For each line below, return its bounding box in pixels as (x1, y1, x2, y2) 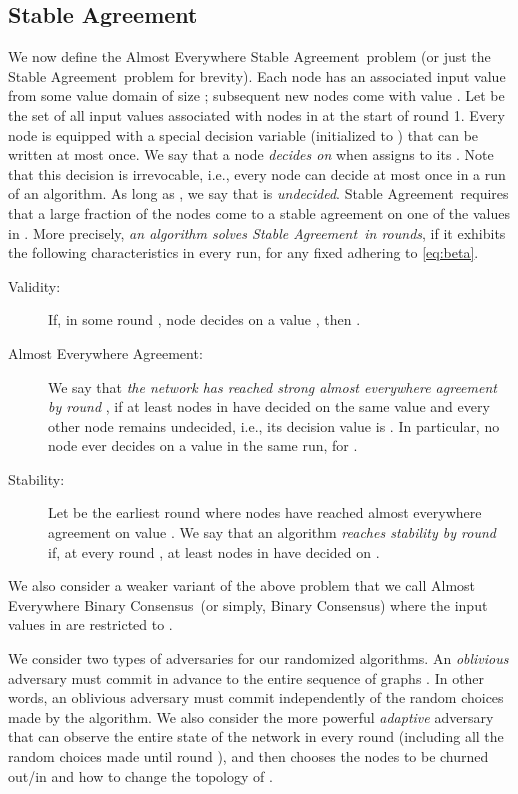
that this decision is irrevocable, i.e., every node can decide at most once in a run (8, 163, 506, 184)
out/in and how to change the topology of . (8, 765, 273, 786)
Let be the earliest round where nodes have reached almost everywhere (48, 502, 482, 523)
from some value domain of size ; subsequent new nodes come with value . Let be (8, 85, 505, 106)
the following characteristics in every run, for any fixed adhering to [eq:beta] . (8, 242, 479, 263)
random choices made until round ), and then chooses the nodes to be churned (8, 746, 489, 767)
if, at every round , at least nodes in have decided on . (48, 541, 380, 562)
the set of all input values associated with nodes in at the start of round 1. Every (8, 104, 505, 125)
